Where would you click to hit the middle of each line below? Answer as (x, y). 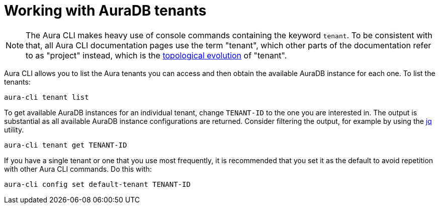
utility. (14, 129)
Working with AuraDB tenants (105, 11)
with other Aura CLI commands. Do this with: (78, 169)
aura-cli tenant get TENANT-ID (66, 145)
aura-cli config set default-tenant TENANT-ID (97, 184)
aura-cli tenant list (47, 97)
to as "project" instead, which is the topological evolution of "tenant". (156, 55)
